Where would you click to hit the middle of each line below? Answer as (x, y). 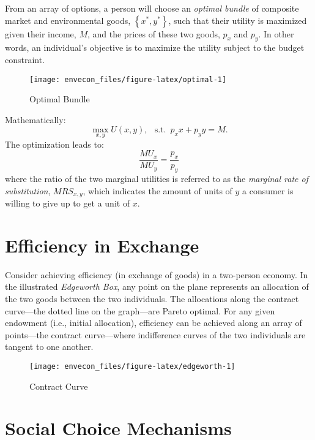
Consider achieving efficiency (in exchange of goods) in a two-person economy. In (157, 274)
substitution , (28, 190)
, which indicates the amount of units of (157, 190)
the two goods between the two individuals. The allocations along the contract (152, 299)
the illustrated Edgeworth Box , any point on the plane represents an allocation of (157, 286)
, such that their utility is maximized (238, 20)
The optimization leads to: (54, 144)
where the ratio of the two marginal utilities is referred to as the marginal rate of (157, 179)
